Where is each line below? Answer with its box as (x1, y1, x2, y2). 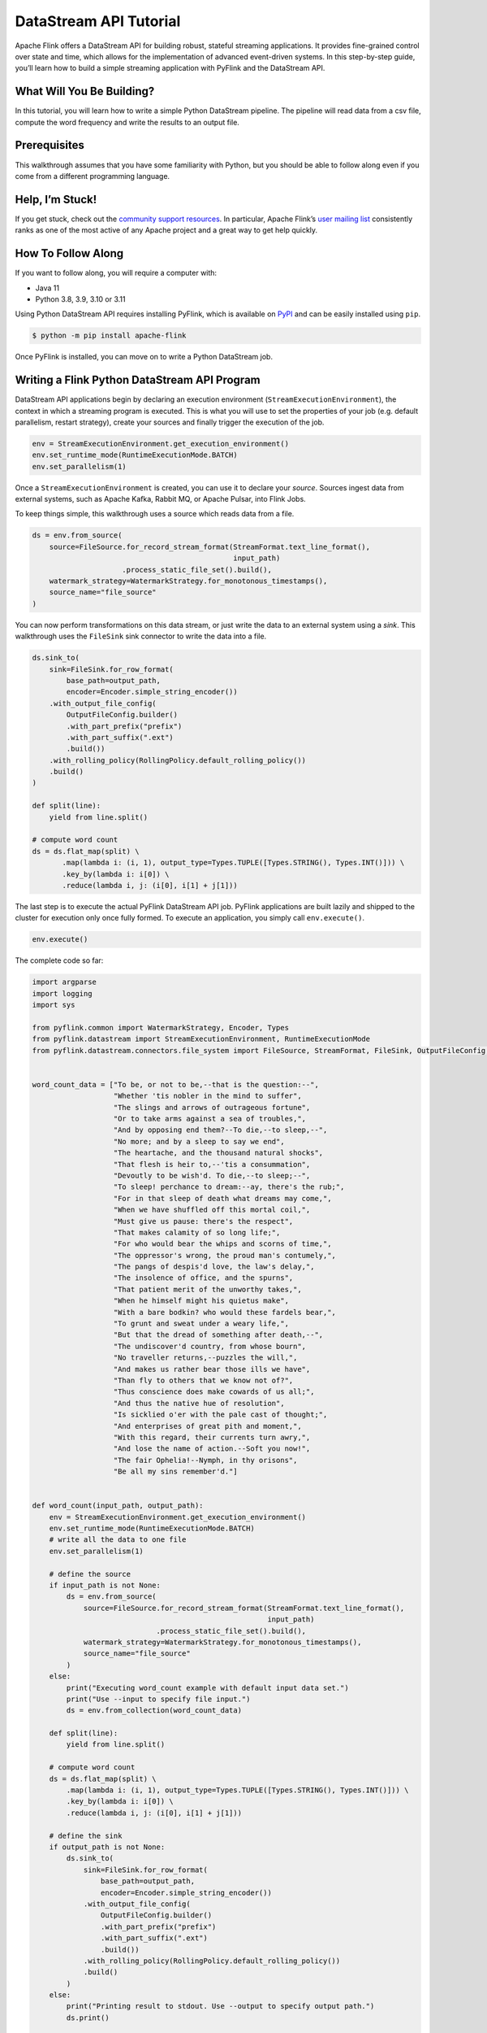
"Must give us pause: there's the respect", (113, 1217, 294, 1225)
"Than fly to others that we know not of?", (113, 1375, 294, 1385)
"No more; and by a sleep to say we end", (113, 1137, 285, 1146)
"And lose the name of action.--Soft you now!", (113, 1444, 311, 1453)
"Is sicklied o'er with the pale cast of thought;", (113, 1410, 328, 1419)
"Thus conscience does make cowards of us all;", (113, 1387, 315, 1396)
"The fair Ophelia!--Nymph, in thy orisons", (113, 1456, 298, 1465)
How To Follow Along (15, 246, 124, 260)
